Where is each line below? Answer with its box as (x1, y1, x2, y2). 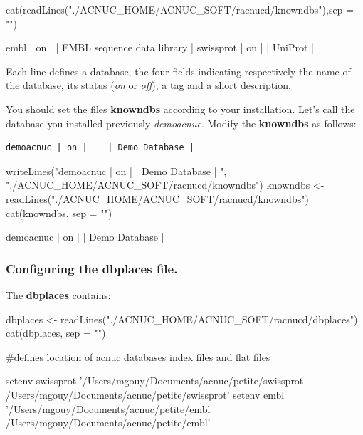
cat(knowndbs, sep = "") (6, 205, 112, 220)
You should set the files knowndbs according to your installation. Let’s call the (6, 101, 355, 116)
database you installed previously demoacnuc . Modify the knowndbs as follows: (6, 115, 357, 130)
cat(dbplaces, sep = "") (6, 325, 106, 340)
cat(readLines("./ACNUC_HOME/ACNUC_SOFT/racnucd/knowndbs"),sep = (6, 2, 354, 16)
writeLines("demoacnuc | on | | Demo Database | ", (6, 163, 227, 178)
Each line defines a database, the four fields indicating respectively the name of (6, 63, 351, 78)
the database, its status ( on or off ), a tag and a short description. (6, 78, 291, 93)
